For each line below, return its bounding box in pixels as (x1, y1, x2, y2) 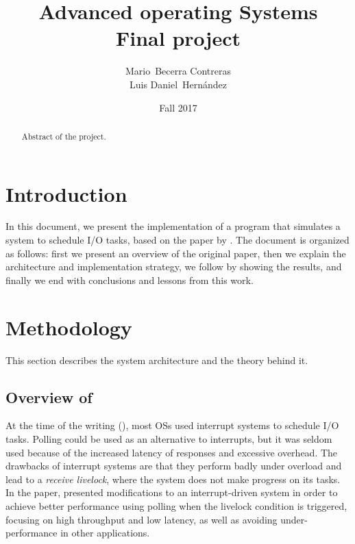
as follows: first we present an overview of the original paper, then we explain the (5, 246, 346, 260)
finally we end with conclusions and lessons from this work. (5, 272, 254, 287)
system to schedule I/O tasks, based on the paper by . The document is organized (5, 233, 350, 247)
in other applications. (60, 526, 150, 540)
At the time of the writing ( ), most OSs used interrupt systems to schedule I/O (5, 418, 339, 432)
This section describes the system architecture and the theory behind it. (5, 352, 308, 367)
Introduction (5, 179, 127, 207)
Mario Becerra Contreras (125, 64, 232, 78)
